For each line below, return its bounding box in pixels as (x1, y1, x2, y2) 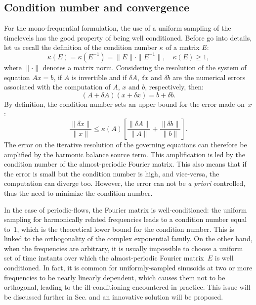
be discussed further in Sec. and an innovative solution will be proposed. (4, 291, 223, 302)
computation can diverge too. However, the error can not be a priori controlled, (4, 178, 246, 188)
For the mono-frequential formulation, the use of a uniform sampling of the (4, 23, 231, 33)
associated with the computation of (4, 82, 111, 92)
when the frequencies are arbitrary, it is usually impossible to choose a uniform (4, 243, 243, 253)
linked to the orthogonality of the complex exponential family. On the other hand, (4, 233, 253, 244)
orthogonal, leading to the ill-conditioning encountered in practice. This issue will (4, 282, 251, 292)
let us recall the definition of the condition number (4, 42, 157, 52)
